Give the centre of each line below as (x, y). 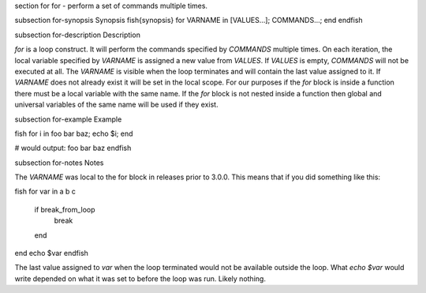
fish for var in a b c (45, 192)
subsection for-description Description (78, 35)
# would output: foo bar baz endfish (73, 148)
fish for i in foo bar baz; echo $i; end (74, 133)
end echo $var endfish (51, 254)
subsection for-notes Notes (59, 163)
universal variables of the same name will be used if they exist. (116, 105)
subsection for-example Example (68, 119)
